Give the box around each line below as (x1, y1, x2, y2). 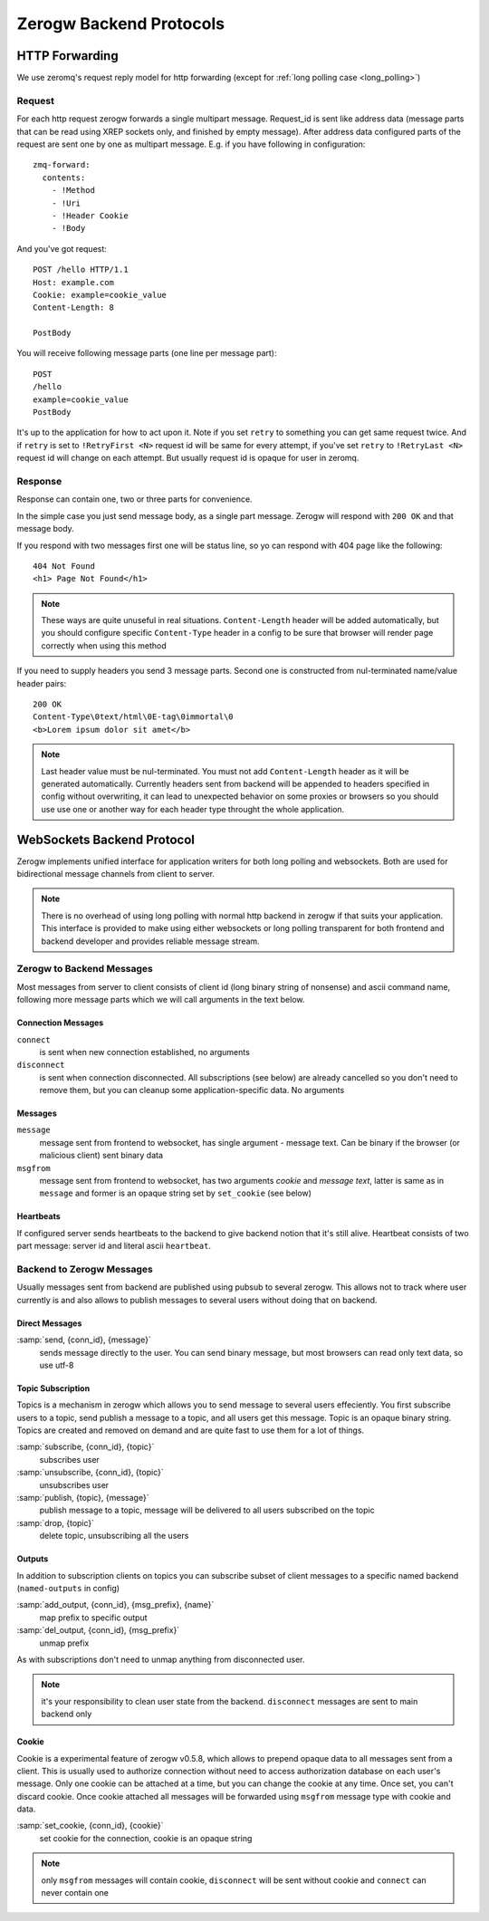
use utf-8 (39, 1359, 74, 1370)
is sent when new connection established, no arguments (39, 1046, 251, 1057)
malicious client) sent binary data (39, 1150, 163, 1161)
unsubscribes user (39, 1479, 110, 1490)
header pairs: (16, 677, 67, 688)
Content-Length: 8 (33, 303, 115, 312)
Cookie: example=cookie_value (33, 290, 168, 300)
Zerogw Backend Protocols (16, 14, 225, 34)
